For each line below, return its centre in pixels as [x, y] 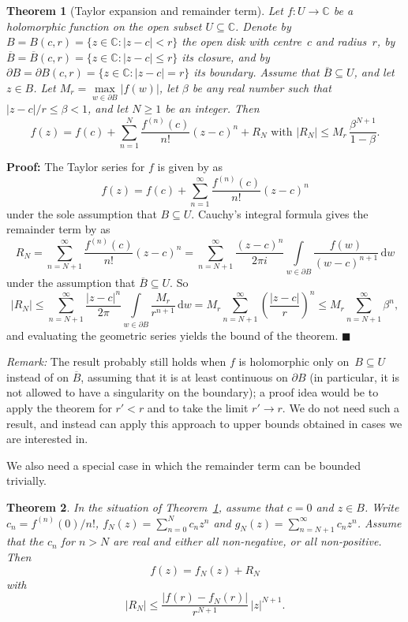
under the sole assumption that [82, 213]
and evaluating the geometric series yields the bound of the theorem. [172, 335]
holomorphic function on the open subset [104, 26]
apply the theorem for [59, 408]
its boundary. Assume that [256, 72]
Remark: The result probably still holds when [116, 361]
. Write [382, 507]
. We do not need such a [341, 408]
